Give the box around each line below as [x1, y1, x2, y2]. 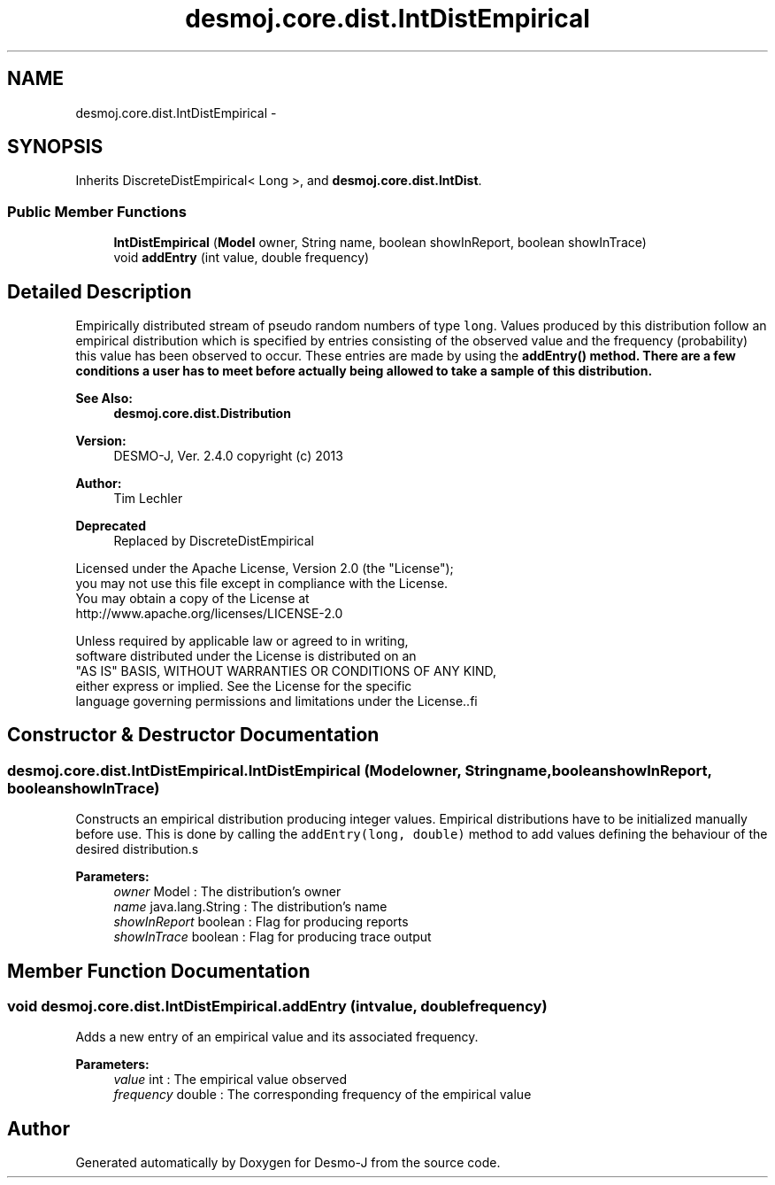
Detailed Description [7, 280, 192, 303]
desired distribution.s [75, 841, 199, 857]
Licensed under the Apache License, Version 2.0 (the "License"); [75, 561, 454, 577]
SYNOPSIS [7, 136, 104, 159]
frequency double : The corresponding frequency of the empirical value [113, 1087, 532, 1103]
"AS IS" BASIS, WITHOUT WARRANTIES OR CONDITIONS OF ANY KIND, [75, 663, 496, 679]
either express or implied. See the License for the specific [75, 678, 412, 694]
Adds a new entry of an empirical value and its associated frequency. [75, 1029, 479, 1045]
